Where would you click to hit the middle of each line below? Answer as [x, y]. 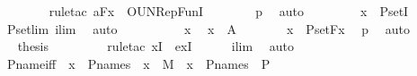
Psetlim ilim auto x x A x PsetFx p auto [208, 28]
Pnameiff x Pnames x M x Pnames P [138, 63]
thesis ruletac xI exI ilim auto [156, 46]
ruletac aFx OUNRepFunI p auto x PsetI [229, 11]
